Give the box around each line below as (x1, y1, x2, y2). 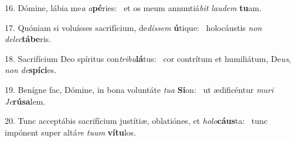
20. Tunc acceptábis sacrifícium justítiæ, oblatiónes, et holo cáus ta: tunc (5, 115, 268, 127)
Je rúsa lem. (5, 95, 46, 107)
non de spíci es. (5, 64, 57, 76)
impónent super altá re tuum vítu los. (5, 126, 137, 138)
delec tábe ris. (5, 33, 52, 45)
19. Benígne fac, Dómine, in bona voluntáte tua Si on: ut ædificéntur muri (5, 83, 274, 95)
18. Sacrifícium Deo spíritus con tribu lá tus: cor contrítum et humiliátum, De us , (5, 52, 291, 64)
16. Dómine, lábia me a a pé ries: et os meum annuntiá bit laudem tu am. (5, 2, 262, 13)
